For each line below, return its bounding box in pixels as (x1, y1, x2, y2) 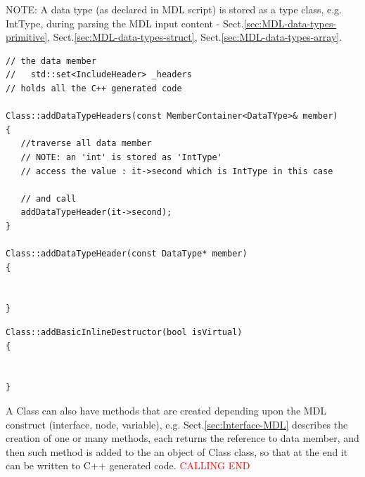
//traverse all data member (20, 138, 152, 149)
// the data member (6, 55, 96, 66)
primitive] (6, 30, 48, 44)
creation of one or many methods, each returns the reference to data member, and (6, 431, 359, 445)
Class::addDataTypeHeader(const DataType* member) (6, 249, 248, 259)
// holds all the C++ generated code (6, 83, 182, 93)
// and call (20, 193, 77, 204)
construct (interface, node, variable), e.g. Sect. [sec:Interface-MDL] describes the (6, 417, 348, 431)
